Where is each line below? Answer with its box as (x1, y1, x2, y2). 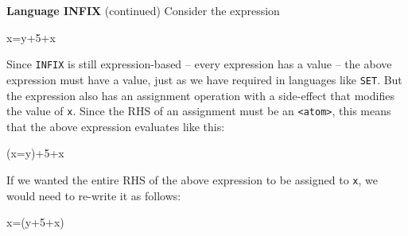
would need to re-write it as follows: (6, 187, 181, 203)
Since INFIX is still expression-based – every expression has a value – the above (6, 56, 392, 72)
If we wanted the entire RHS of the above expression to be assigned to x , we (6, 171, 378, 188)
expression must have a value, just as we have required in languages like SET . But (6, 71, 402, 87)
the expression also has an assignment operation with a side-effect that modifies (6, 87, 394, 103)
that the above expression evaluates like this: (6, 118, 225, 134)
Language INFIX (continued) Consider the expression (6, 2, 280, 18)
